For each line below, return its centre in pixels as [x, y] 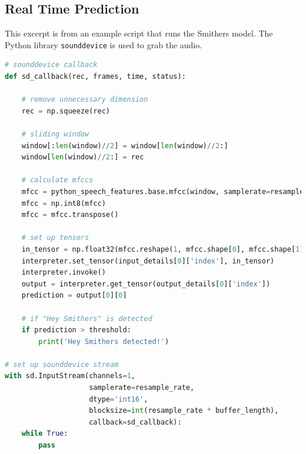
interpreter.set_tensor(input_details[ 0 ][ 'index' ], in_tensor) [148, 261]
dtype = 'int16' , [119, 399]
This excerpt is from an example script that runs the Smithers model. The [139, 33]
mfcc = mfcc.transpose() [70, 215]
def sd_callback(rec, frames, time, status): [95, 77]
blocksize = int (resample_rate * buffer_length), [184, 411]
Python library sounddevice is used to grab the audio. [104, 44]
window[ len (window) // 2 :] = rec [83, 157]
